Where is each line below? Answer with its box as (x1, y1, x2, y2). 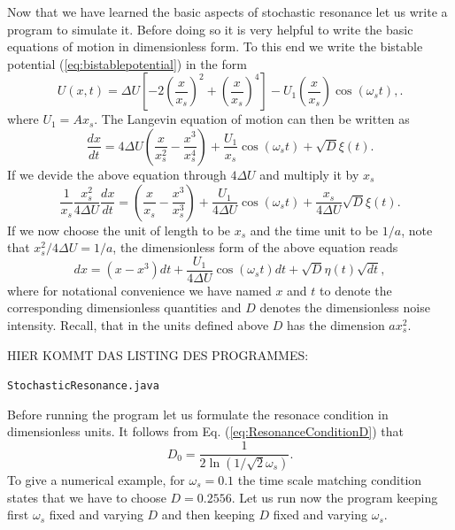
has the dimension (287, 316, 385, 334)
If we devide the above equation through (7, 165, 227, 183)
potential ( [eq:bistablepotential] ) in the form (7, 54, 247, 73)
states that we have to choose (7, 488, 166, 506)
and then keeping (161, 505, 255, 524)
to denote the (320, 280, 392, 299)
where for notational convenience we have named (7, 280, 272, 299)
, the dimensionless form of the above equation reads (112, 238, 398, 257)
